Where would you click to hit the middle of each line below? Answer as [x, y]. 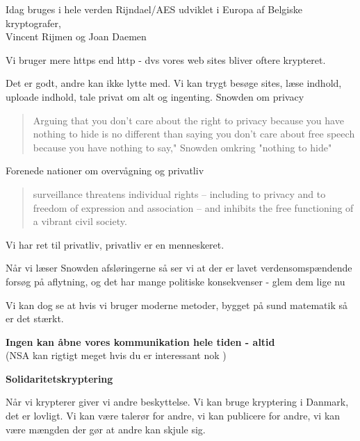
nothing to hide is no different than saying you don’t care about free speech [194, 134]
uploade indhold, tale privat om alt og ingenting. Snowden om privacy [155, 96]
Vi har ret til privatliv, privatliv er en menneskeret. [115, 244]
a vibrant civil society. [80, 221]
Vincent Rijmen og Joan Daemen [76, 36]
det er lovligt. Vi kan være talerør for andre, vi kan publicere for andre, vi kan [173, 416]
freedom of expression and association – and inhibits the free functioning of [193, 207]
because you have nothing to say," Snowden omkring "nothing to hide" [182, 147]
